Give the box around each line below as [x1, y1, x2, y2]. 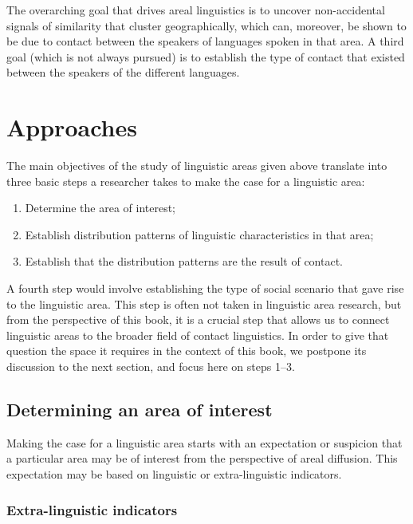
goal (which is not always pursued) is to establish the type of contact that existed [6, 48, 405, 65]
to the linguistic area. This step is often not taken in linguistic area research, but [6, 295, 402, 312]
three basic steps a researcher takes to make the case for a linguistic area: [6, 172, 365, 189]
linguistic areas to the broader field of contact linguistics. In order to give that [6, 326, 389, 343]
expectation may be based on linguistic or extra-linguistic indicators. [6, 466, 342, 483]
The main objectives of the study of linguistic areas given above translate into [6, 157, 387, 174]
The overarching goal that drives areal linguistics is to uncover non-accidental [6, 2, 385, 18]
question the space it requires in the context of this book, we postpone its [6, 342, 367, 359]
